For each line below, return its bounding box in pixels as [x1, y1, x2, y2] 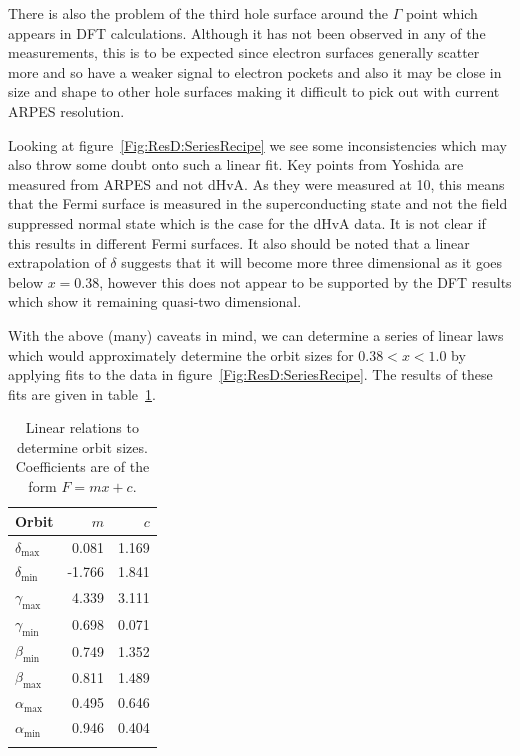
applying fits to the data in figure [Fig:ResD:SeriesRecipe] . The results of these [8, 364, 493, 385]
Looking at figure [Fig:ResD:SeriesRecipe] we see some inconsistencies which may [8, 134, 507, 155]
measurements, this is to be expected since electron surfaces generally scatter [8, 42, 480, 63]
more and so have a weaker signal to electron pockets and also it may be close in [8, 61, 502, 82]
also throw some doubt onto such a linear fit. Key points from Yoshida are [8, 154, 464, 175]
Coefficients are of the [15, 456, 150, 477]
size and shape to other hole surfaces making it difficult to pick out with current [8, 81, 500, 102]
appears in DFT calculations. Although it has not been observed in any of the [8, 22, 486, 43]
